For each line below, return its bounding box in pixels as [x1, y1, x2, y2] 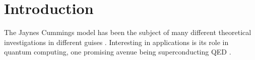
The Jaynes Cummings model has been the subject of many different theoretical [4, 27, 251, 37]
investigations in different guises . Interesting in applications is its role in [4, 36, 229, 47]
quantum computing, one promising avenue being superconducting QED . [4, 46, 231, 57]
